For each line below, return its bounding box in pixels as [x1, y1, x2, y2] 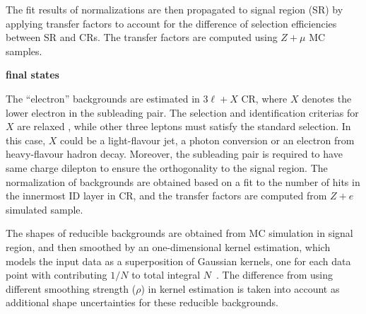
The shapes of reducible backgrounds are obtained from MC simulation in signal [6, 226, 353, 240]
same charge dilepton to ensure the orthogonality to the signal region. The [6, 160, 328, 175]
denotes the [302, 91, 352, 105]
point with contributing [6, 267, 107, 282]
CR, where [241, 91, 288, 105]
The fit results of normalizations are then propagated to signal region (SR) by [6, 2, 343, 16]
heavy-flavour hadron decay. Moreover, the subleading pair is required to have [6, 146, 343, 161]
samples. [6, 43, 42, 58]
